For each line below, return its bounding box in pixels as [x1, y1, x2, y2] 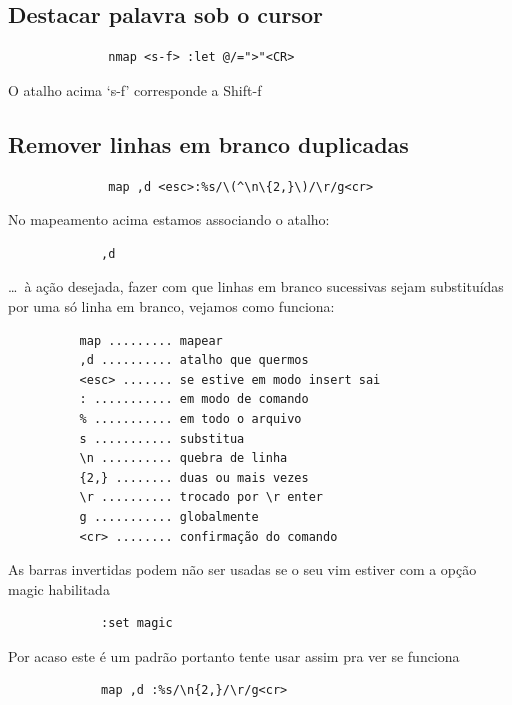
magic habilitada [8, 578, 110, 599]
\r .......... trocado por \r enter [79, 490, 323, 505]
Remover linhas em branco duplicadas [8, 128, 409, 159]
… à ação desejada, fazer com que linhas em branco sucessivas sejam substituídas [8, 276, 504, 297]
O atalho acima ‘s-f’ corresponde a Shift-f [8, 79, 262, 100]
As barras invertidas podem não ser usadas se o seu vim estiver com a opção [8, 559, 477, 580]
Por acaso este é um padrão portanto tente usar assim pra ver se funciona [8, 645, 460, 666]
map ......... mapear [79, 333, 223, 348]
